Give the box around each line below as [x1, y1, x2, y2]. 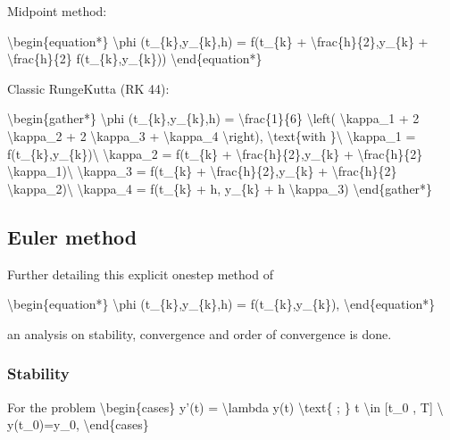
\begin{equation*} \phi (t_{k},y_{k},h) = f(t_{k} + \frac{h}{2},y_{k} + [7, 31, 429, 50]
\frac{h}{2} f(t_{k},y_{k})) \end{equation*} [7, 49, 262, 68]
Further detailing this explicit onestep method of [7, 264, 273, 283]
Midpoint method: [7, 2, 107, 20]
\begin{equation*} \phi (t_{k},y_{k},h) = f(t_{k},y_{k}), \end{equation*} [7, 295, 436, 313]
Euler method [7, 222, 137, 250]
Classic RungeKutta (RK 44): [7, 79, 170, 97]
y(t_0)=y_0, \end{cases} [7, 415, 149, 434]
